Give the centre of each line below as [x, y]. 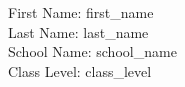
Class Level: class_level [80, 70]
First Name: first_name [81, 12]
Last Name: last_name [78, 31]
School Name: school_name [92, 51]
